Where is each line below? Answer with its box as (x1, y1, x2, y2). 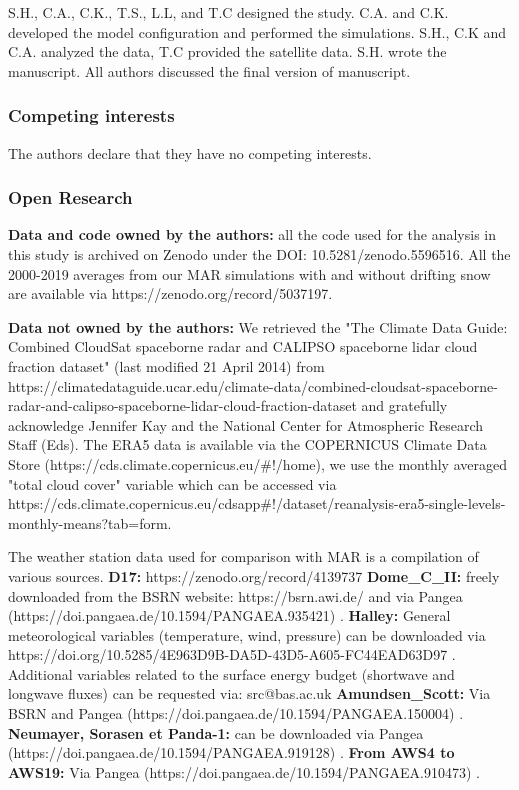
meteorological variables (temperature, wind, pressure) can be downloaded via (8, 624, 486, 645)
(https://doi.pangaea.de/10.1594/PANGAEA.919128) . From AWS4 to (8, 742, 455, 763)
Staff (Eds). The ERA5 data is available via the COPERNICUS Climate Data (8, 434, 487, 455)
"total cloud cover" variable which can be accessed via (8, 473, 337, 494)
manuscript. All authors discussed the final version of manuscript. (8, 60, 411, 81)
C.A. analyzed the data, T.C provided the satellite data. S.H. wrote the (8, 41, 447, 62)
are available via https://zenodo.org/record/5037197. (8, 283, 333, 304)
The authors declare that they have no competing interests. (8, 142, 372, 163)
